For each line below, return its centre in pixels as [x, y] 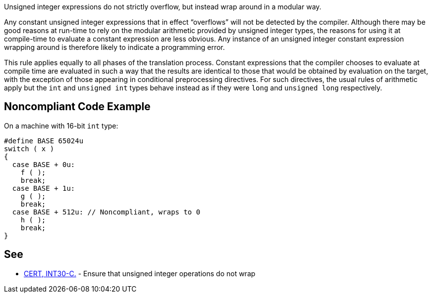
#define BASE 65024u [44, 141]
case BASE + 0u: [44, 164]
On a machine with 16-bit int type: [61, 126]
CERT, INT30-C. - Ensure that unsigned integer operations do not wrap [140, 273]
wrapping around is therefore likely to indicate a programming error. [114, 47]
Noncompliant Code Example [77, 107]
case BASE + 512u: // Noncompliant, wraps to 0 [106, 212]
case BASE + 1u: [44, 188]
